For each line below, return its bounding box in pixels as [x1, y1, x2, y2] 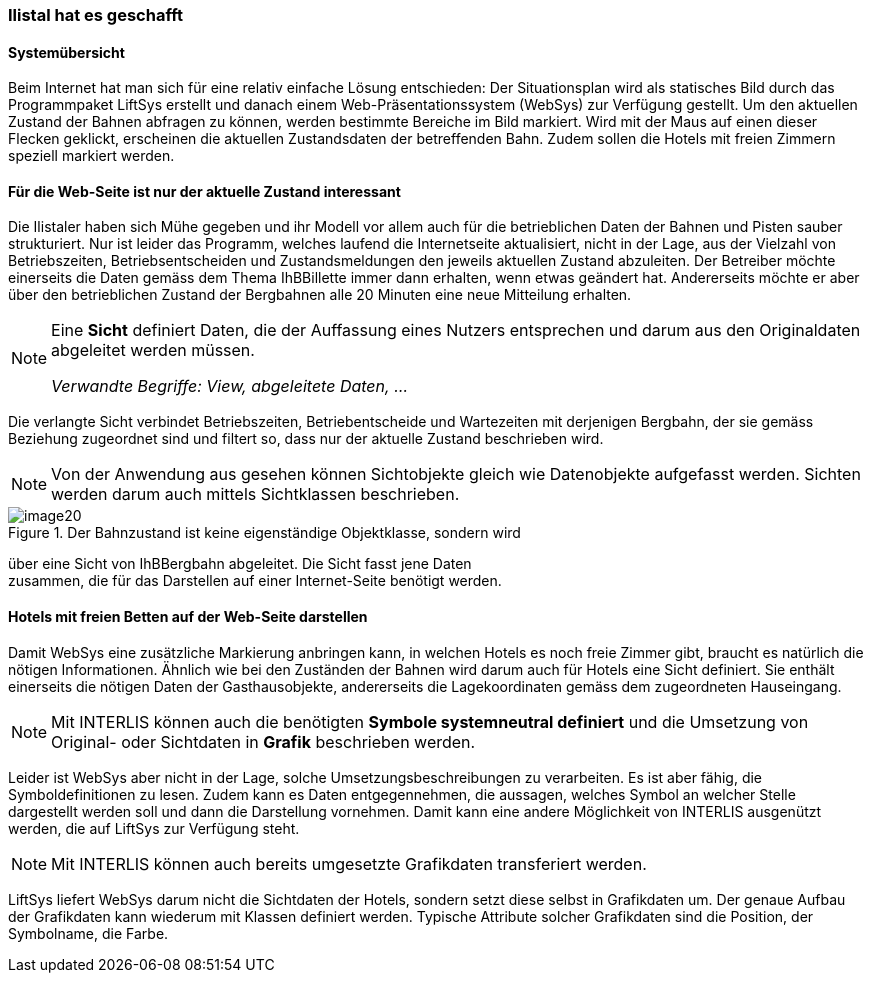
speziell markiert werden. [8, 147, 175, 165]
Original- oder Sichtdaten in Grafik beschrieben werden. [51, 731, 476, 752]
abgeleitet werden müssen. [51, 340, 255, 361]
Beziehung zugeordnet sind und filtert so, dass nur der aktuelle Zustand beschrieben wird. [8, 430, 604, 448]
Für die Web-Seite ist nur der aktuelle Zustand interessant [8, 182, 401, 200]
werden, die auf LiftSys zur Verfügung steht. [8, 819, 300, 837]
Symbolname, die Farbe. [8, 924, 169, 942]
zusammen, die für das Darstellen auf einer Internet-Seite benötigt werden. [8, 572, 502, 590]
